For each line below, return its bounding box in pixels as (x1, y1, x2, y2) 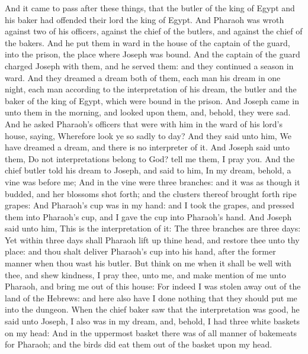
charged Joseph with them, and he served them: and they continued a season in (5, 59, 294, 72)
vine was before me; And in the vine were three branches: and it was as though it (5, 175, 300, 188)
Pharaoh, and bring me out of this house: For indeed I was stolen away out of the (5, 280, 301, 292)
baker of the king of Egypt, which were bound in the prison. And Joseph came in (5, 94, 299, 107)
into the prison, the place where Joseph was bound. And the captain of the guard (5, 48, 300, 60)
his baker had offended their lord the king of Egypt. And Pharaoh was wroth (5, 13, 284, 25)
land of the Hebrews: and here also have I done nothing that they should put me (5, 291, 297, 304)
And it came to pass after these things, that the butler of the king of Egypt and (5, 2, 295, 14)
